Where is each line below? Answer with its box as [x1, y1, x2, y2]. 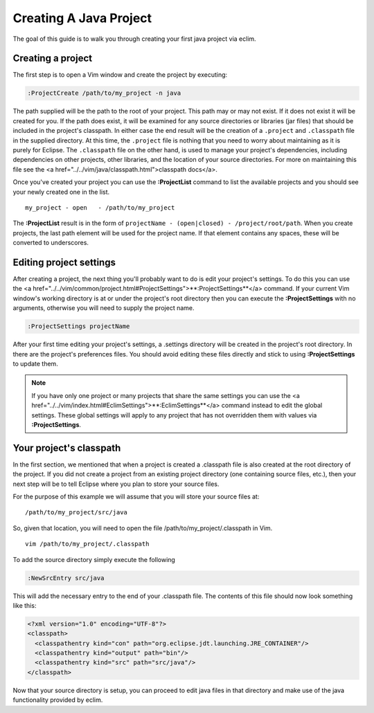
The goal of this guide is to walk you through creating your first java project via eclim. [12, 35, 256, 43]
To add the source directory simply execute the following [12, 555, 176, 563]
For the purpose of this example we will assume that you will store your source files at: [12, 492, 260, 500]
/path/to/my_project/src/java [25, 509, 128, 516]
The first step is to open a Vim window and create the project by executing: [12, 71, 228, 79]
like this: [12, 601, 37, 609]
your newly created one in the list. [12, 188, 110, 196]
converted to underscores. [12, 239, 89, 247]
